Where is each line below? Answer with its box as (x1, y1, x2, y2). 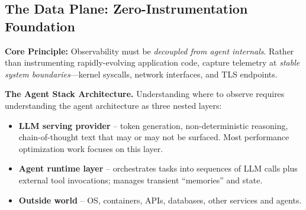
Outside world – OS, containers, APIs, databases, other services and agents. (18, 193, 302, 206)
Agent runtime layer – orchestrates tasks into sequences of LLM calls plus (18, 162, 298, 175)
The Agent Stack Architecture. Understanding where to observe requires (5, 88, 285, 100)
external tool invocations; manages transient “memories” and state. (18, 173, 263, 186)
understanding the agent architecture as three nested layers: (5, 99, 222, 111)
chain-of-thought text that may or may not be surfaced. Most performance (18, 131, 289, 143)
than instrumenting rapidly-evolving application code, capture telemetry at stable (5, 56, 300, 69)
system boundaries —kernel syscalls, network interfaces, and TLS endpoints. (5, 67, 278, 80)
